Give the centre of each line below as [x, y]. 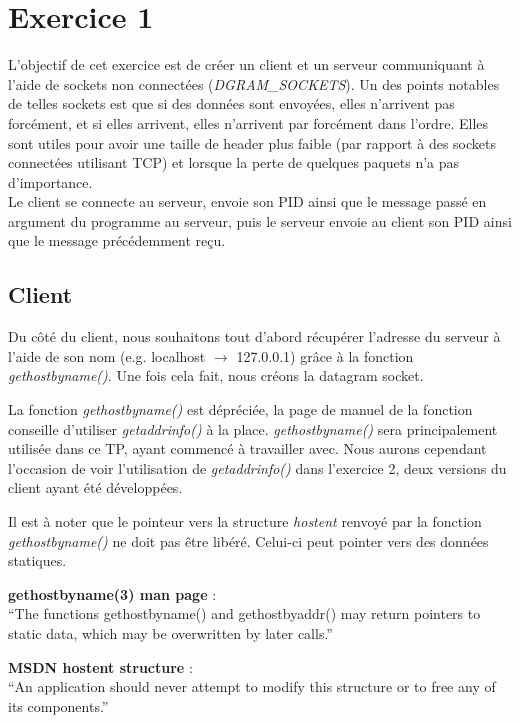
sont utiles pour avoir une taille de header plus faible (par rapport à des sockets [252, 142]
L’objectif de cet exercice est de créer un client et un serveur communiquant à [246, 64]
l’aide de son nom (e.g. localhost [107, 355]
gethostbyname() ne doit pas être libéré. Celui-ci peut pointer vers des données [248, 540]
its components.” [58, 705]
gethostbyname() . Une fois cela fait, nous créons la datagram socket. [216, 375]
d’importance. [50, 181]
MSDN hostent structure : [100, 666]
